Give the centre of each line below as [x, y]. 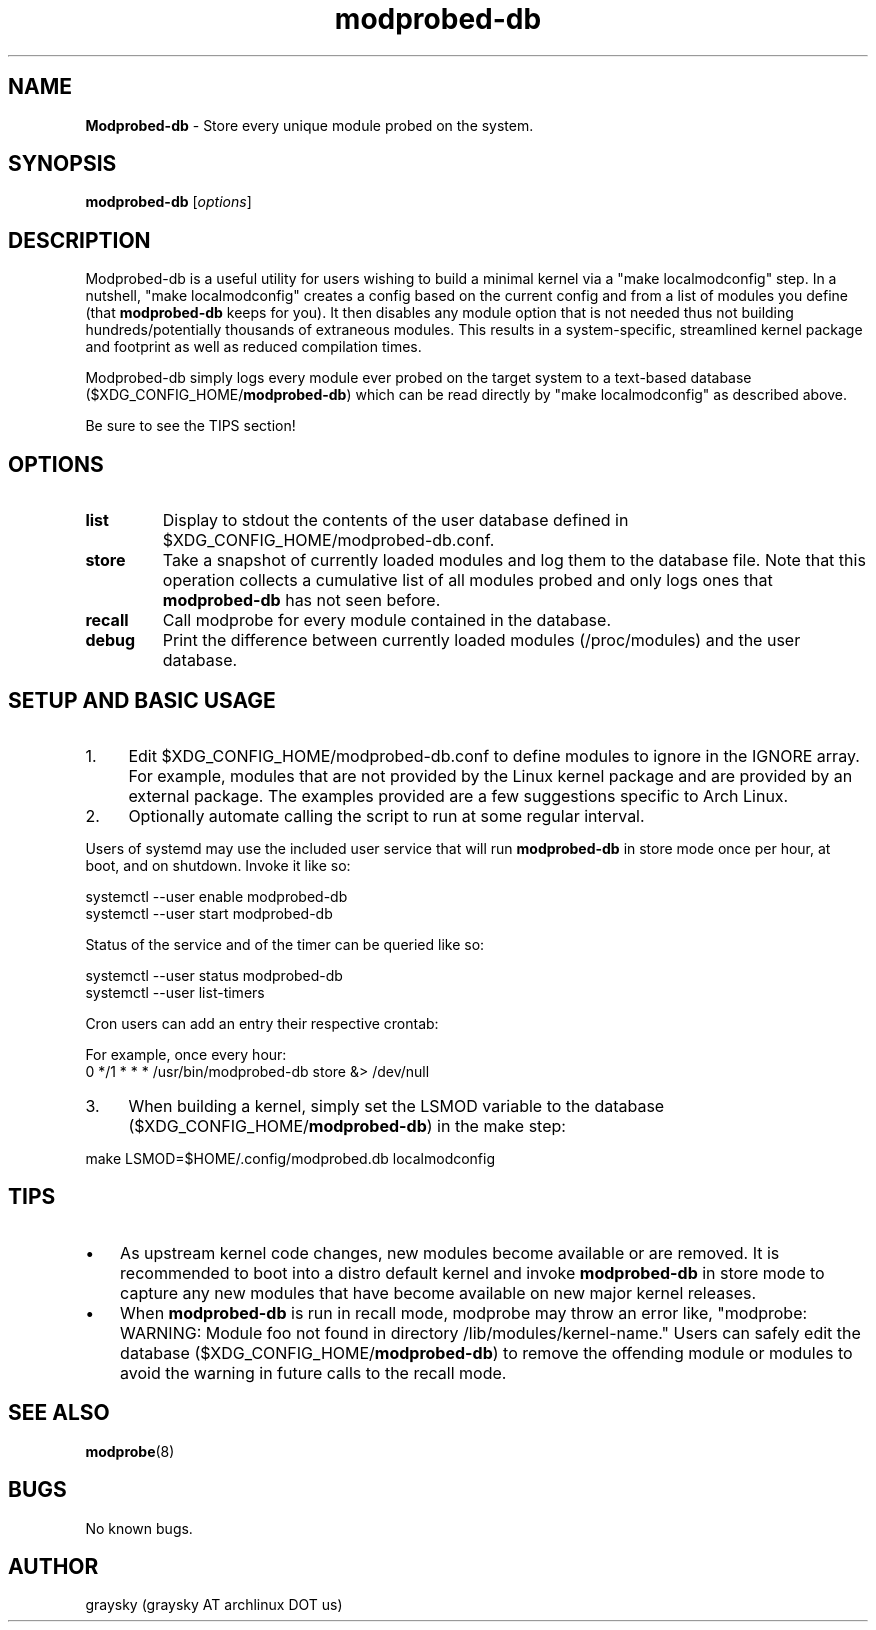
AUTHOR [53, 1566]
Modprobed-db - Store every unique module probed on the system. [309, 125]
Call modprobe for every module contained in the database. [386, 620]
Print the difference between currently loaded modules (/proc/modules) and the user [481, 640]
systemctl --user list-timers [175, 992]
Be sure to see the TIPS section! [190, 426]
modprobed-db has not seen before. [301, 600]
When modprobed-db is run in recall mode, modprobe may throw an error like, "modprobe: [464, 1312]
